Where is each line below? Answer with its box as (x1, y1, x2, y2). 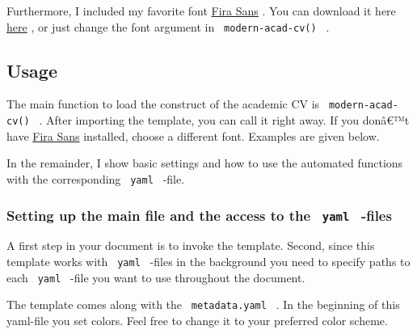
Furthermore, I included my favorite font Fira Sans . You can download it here (6, 2, 396, 19)
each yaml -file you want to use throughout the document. (6, 268, 305, 285)
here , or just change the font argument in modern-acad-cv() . (6, 18, 330, 35)
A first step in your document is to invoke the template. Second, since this (6, 237, 375, 254)
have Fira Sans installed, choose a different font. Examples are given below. (6, 127, 380, 144)
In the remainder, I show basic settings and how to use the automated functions (6, 154, 403, 171)
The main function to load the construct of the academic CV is (6, 95, 320, 112)
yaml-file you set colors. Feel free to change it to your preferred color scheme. (6, 311, 388, 328)
